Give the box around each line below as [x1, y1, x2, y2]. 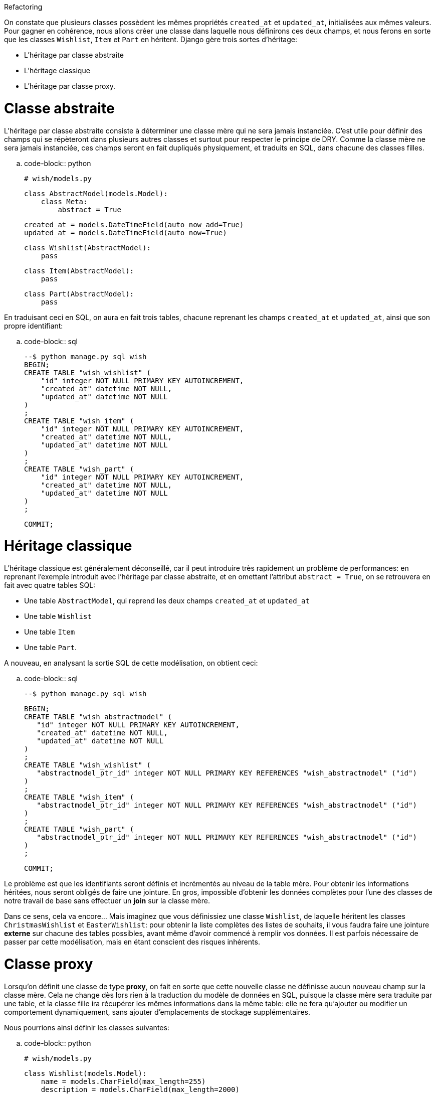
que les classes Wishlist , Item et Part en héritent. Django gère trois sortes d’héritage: [4, 35, 297, 44]
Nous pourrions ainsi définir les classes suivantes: [4, 1023, 169, 1032]
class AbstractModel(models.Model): [24, 189, 168, 198]
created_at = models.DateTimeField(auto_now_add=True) [24, 220, 244, 229]
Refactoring [4, 3, 43, 11]
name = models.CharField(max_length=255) [41, 1077, 206, 1085]
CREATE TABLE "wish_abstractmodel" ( [24, 713, 172, 721]
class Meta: [41, 197, 88, 206]
